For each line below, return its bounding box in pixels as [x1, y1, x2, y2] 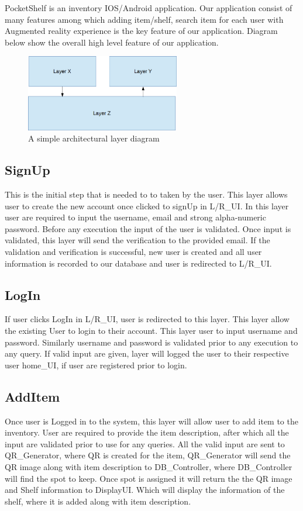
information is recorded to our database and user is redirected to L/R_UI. [5, 257, 272, 269]
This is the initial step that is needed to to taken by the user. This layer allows [5, 188, 288, 201]
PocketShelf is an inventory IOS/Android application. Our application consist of [5, 2, 292, 13]
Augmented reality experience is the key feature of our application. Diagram [5, 25, 278, 37]
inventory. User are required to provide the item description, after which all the [5, 426, 289, 439]
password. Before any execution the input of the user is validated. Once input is [5, 222, 291, 234]
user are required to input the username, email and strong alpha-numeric [5, 211, 266, 223]
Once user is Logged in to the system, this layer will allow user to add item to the [5, 415, 298, 427]
